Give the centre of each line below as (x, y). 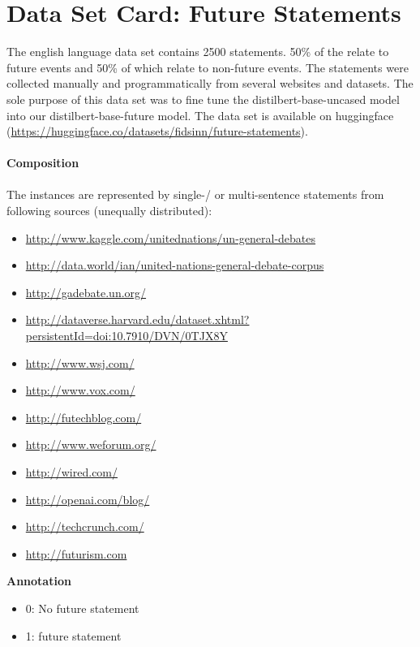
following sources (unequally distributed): (109, 211)
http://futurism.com (76, 553)
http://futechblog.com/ (84, 417)
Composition (43, 163)
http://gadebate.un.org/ (86, 292)
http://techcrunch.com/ (85, 526)
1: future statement (73, 635)
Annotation (39, 581)
